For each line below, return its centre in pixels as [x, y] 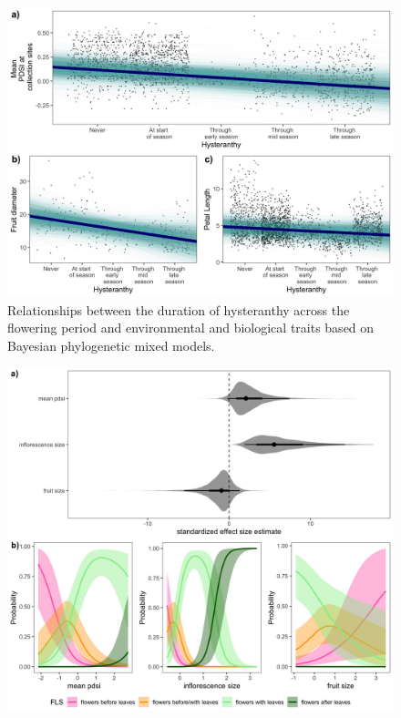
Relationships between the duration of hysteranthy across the [179, 309]
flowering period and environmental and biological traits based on [191, 328]
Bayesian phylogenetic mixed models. [111, 345]
